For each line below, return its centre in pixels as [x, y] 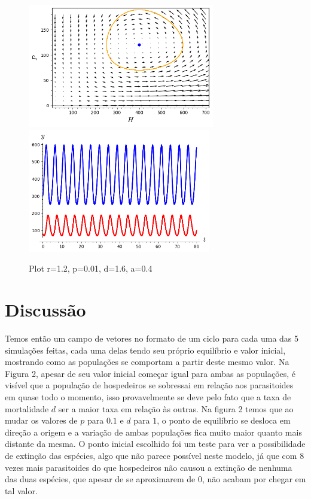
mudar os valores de [41, 420]
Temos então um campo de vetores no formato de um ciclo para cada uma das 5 [152, 338]
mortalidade [27, 408]
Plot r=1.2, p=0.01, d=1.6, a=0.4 [91, 268]
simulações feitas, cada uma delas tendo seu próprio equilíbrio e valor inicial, [145, 350]
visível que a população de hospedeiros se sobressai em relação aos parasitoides [149, 385]
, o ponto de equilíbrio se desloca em [224, 420]
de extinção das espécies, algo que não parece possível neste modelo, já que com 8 [155, 456]
